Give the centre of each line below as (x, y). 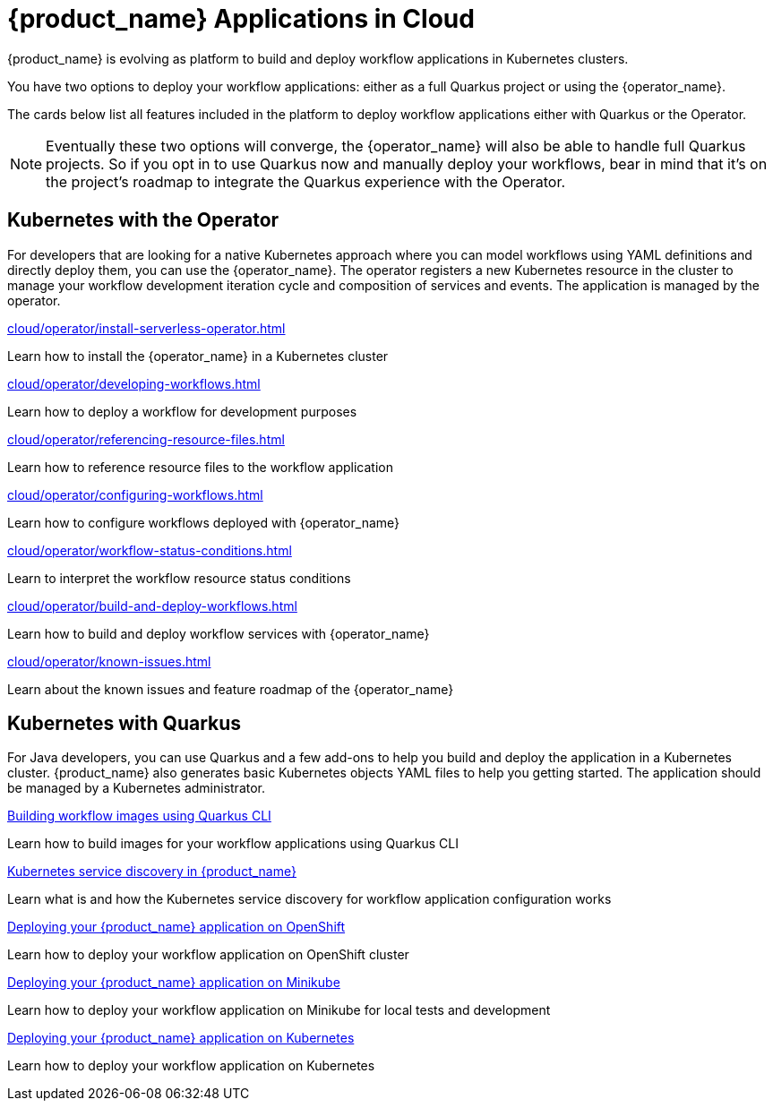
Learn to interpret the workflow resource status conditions (179, 578)
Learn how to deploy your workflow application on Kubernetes (191, 1066)
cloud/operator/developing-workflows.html (134, 383)
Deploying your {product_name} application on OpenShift (176, 927)
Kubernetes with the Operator (143, 220)
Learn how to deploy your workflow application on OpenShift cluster (208, 955)
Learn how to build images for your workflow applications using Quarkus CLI (233, 844)
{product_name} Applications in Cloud (241, 19)
